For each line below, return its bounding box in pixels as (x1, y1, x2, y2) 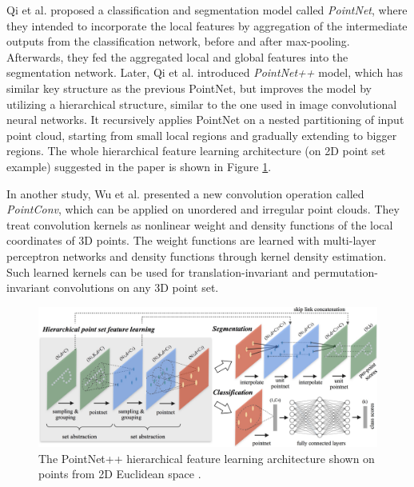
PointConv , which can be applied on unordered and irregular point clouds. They (6, 201, 400, 218)
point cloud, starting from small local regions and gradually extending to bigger (6, 126, 397, 143)
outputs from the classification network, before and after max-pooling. (6, 33, 350, 50)
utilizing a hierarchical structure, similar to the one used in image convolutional (6, 95, 397, 112)
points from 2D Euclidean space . (38, 465, 201, 482)
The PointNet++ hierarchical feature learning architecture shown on (38, 449, 375, 466)
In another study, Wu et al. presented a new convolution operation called (6, 185, 364, 202)
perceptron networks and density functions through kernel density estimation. (6, 247, 387, 264)
